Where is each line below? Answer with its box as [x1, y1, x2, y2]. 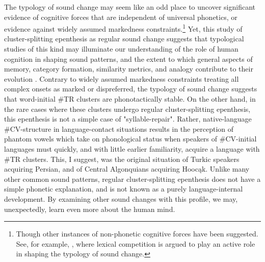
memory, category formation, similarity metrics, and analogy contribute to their [4, 63, 253, 74]
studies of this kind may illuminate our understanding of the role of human [4, 43, 238, 54]
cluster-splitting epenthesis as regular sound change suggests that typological [4, 33, 244, 44]
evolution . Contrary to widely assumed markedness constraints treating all [4, 73, 239, 84]
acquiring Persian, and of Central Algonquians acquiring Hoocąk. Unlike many [4, 163, 250, 174]
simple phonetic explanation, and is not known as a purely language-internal [4, 183, 243, 194]
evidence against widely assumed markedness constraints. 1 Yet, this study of [4, 22, 243, 34]
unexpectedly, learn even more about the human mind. [4, 203, 175, 214]
